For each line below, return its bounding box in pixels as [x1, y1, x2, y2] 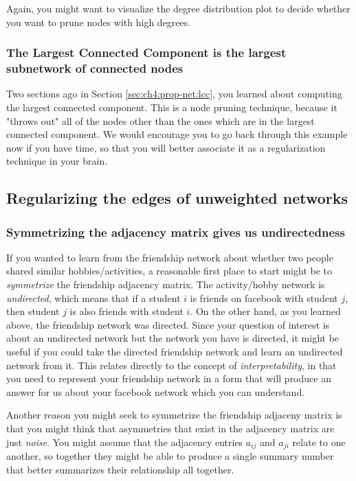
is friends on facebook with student [190, 290, 338, 305]
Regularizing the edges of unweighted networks [6, 187, 348, 209]
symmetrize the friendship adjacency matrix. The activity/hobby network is [6, 277, 325, 292]
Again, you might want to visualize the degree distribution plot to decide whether [6, 1, 351, 15]
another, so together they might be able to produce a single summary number [6, 449, 334, 463]
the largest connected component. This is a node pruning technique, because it [6, 99, 337, 114]
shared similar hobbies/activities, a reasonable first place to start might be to [6, 263, 332, 278]
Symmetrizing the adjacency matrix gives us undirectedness [6, 223, 345, 240]
